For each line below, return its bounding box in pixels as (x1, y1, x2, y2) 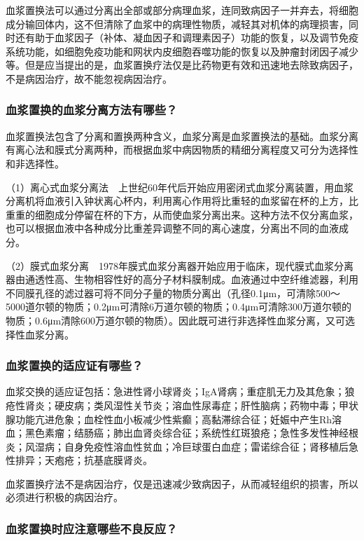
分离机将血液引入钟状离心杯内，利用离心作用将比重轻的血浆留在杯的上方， (6, 193, 349, 208)
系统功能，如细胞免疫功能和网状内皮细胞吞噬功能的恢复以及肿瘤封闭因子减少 (6, 43, 358, 58)
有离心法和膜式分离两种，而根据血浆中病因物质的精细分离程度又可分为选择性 (6, 142, 358, 157)
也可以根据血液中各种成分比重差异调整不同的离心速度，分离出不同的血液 (6, 221, 339, 235)
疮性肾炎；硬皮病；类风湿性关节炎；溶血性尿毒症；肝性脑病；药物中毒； (6, 397, 339, 412)
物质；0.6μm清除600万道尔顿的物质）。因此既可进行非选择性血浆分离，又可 (6, 313, 346, 327)
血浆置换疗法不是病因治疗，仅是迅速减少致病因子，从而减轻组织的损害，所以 (6, 476, 358, 491)
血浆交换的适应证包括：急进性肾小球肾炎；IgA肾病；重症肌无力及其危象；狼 (6, 384, 355, 399)
